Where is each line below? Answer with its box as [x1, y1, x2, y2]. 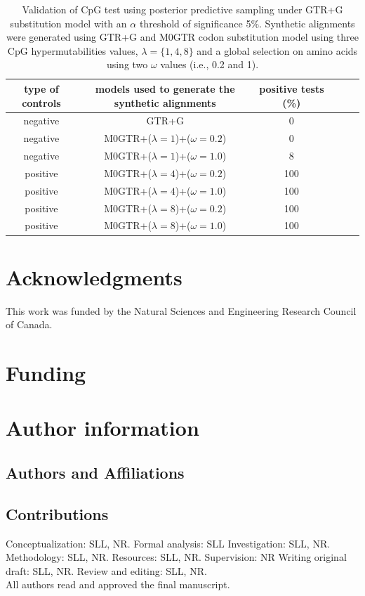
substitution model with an [10, 15, 127, 30]
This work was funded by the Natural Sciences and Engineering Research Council [6, 303, 357, 318]
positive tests [259, 81, 324, 96]
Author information [6, 413, 199, 442]
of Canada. [6, 317, 53, 332]
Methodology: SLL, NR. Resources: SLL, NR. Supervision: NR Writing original [6, 550, 347, 564]
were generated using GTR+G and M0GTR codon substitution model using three [6, 30, 359, 44]
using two [106, 57, 148, 72]
